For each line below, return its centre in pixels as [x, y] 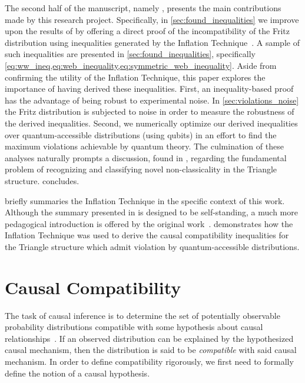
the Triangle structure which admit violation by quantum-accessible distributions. [152, 246]
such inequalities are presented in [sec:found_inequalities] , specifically [130, 54]
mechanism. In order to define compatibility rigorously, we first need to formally [149, 361]
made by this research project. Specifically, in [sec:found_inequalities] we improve [152, 19]
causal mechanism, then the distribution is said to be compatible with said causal [151, 350]
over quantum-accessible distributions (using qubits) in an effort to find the [141, 134]
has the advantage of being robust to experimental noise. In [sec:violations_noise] [152, 100]
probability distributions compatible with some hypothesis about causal [134, 327]
